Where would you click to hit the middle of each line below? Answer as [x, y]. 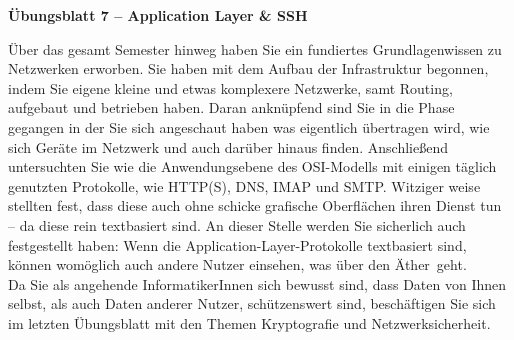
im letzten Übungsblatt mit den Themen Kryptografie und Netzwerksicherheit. [249, 322]
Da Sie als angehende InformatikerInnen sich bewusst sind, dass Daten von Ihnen [257, 283]
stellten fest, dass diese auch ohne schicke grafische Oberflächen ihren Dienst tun [255, 205]
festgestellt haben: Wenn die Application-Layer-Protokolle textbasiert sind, [237, 244]
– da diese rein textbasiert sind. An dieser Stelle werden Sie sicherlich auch [237, 224]
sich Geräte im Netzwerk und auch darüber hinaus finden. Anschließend [228, 146]
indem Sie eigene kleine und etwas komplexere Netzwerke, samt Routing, [230, 87]
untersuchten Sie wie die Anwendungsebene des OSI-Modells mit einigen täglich [252, 166]
